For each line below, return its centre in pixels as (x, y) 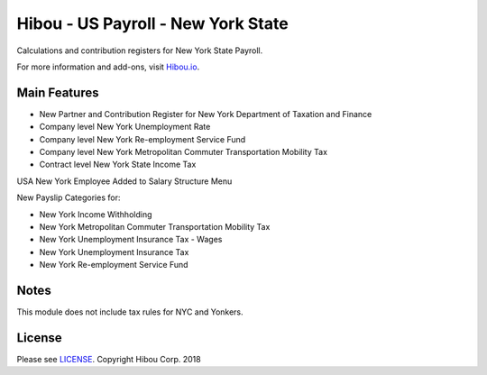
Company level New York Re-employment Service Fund (142, 139)
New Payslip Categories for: (69, 197)
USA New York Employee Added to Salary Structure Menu (124, 181)
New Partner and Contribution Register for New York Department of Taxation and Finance (206, 114)
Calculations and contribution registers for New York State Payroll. (140, 50)
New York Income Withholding (96, 214)
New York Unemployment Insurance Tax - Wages (131, 240)
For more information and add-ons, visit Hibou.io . (108, 67)
